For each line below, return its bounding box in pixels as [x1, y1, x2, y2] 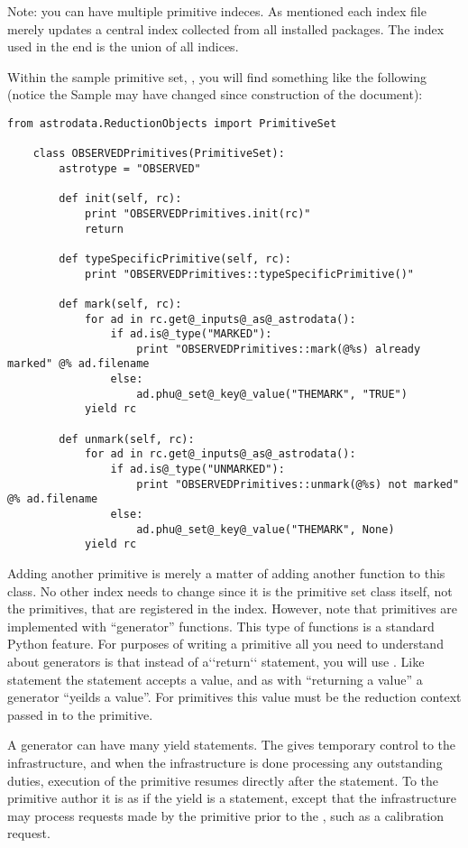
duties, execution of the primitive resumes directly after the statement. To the [7, 770, 438, 789]
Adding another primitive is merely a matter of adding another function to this [7, 564, 445, 582]
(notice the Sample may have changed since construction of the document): [7, 85, 423, 104]
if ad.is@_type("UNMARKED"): [110, 463, 285, 476]
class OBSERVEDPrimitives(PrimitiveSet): [32, 147, 285, 161]
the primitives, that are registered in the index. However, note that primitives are [7, 599, 458, 618]
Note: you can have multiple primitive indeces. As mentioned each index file [7, 2, 427, 20]
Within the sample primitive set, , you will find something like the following [7, 67, 427, 86]
